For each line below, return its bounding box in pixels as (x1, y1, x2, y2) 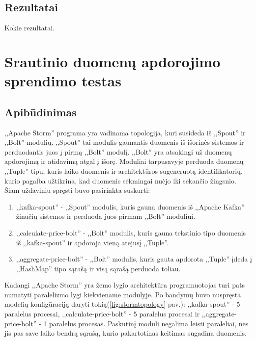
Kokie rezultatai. (4, 23, 55, 33)
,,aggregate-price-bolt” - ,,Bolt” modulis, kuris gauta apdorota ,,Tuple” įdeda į (16, 254, 252, 264)
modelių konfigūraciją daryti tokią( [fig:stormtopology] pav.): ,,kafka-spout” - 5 (4, 299, 240, 309)
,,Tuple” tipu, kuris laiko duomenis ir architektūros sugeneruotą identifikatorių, (4, 165, 243, 176)
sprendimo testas (4, 71, 121, 91)
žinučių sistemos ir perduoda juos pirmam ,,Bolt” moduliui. (16, 211, 196, 221)
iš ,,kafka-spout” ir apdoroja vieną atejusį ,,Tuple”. (16, 237, 169, 247)
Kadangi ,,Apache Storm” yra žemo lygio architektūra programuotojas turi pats (4, 280, 245, 290)
